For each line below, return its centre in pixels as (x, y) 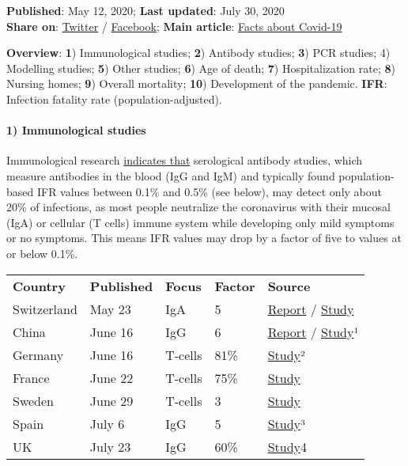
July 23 (110, 446)
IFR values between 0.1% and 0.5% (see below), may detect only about (210, 191)
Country (39, 286)
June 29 (111, 400)
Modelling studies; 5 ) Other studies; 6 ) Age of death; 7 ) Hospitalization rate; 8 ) (201, 68)
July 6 (107, 423)
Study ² (286, 354)
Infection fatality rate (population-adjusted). (114, 99)
